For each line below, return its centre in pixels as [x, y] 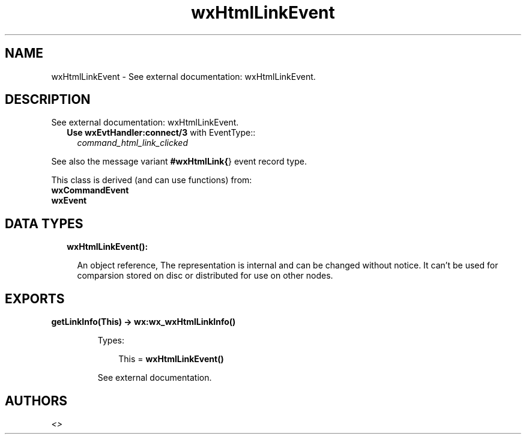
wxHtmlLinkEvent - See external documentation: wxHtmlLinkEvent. [183, 76]
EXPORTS [35, 298]
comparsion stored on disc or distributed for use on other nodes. [205, 276]
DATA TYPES [44, 223]
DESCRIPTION [48, 100]
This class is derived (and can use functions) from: [152, 180]
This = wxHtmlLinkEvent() [171, 359]
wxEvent [69, 201]
